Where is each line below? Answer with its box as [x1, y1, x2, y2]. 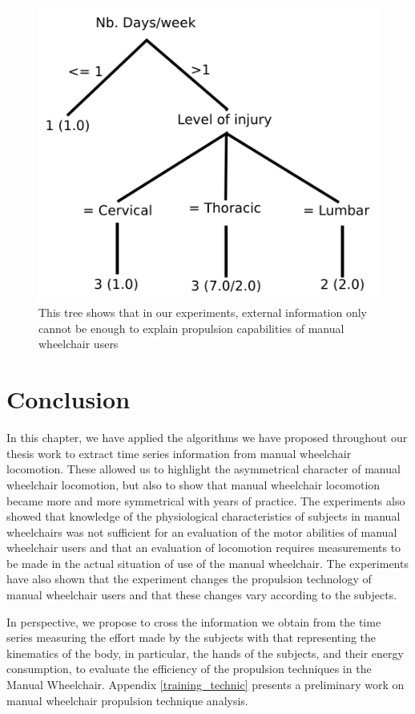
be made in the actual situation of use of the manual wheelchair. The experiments [6, 554, 409, 571]
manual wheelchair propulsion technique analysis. [6, 692, 248, 708]
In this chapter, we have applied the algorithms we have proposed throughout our [6, 429, 408, 446]
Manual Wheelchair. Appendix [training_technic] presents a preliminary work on [6, 676, 405, 693]
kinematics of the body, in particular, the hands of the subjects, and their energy [6, 644, 404, 661]
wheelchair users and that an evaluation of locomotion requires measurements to [6, 539, 401, 556]
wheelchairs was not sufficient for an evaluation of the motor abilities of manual [6, 523, 397, 540]
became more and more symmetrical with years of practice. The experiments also [6, 492, 405, 509]
